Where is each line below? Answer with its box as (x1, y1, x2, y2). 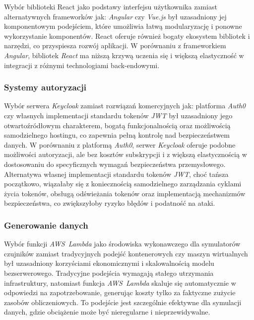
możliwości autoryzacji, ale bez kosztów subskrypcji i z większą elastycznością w (4, 149, 247, 160)
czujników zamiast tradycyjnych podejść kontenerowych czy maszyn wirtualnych (4, 248, 248, 258)
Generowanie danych (4, 219, 88, 231)
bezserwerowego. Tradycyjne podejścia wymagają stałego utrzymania (4, 267, 214, 278)
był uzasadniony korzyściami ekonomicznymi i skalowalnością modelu (4, 258, 214, 268)
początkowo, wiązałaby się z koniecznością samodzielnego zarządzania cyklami (4, 178, 242, 189)
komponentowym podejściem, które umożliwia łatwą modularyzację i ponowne (4, 21, 242, 31)
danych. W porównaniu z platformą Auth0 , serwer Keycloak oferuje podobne (4, 139, 236, 150)
